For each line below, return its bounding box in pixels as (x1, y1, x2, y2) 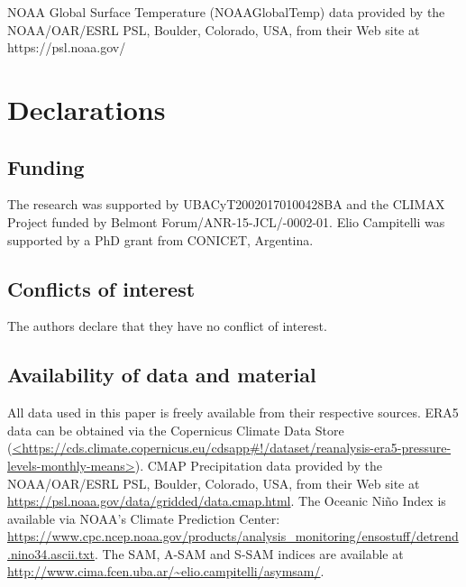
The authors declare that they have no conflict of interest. (7, 316, 327, 335)
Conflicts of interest (7, 274, 196, 302)
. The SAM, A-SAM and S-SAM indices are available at (94, 544, 404, 563)
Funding (7, 152, 85, 180)
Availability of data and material (7, 361, 316, 389)
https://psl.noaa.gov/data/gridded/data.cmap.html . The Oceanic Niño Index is (7, 491, 446, 510)
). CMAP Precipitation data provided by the (134, 455, 382, 474)
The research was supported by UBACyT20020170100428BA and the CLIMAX (7, 195, 445, 214)
